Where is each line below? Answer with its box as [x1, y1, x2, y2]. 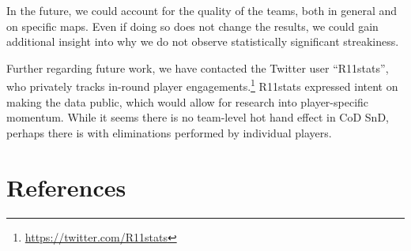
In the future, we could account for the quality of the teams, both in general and [6, 2, 398, 18]
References [6, 170, 126, 203]
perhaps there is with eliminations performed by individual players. [6, 124, 332, 140]
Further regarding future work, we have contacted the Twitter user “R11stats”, [6, 59, 389, 76]
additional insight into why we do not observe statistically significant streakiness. [6, 33, 399, 50]
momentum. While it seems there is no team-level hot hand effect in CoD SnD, [6, 109, 389, 126]
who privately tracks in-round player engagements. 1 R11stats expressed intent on [6, 76, 398, 95]
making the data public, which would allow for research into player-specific [6, 93, 369, 110]
